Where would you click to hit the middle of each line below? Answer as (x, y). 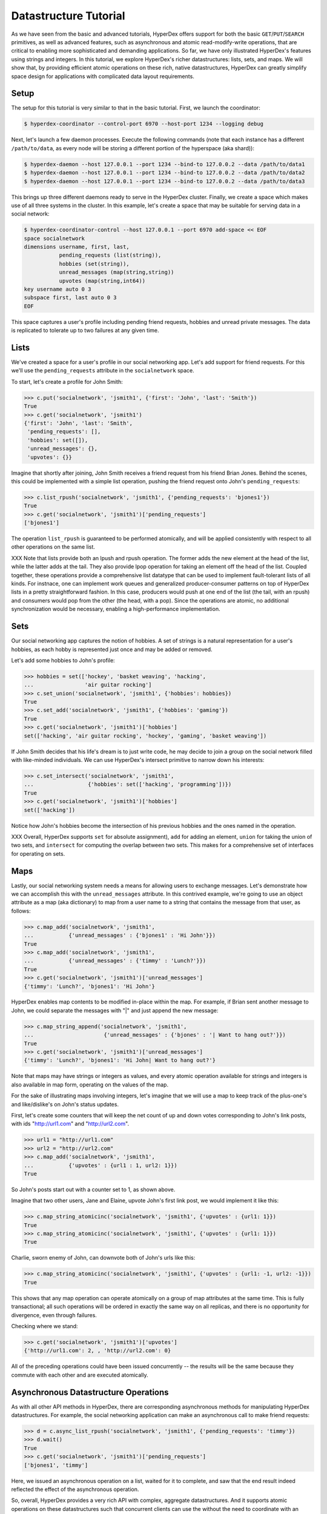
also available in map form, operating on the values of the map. (90, 1085)
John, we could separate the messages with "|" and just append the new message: (115, 1010)
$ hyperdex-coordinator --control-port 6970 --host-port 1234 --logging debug (144, 124)
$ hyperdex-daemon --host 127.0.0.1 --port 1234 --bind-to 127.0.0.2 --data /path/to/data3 (164, 181)
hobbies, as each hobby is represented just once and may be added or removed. (112, 649)
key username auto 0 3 (58, 289)
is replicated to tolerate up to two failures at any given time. (85, 331)
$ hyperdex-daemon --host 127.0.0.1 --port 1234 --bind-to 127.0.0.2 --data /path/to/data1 (164, 164)
